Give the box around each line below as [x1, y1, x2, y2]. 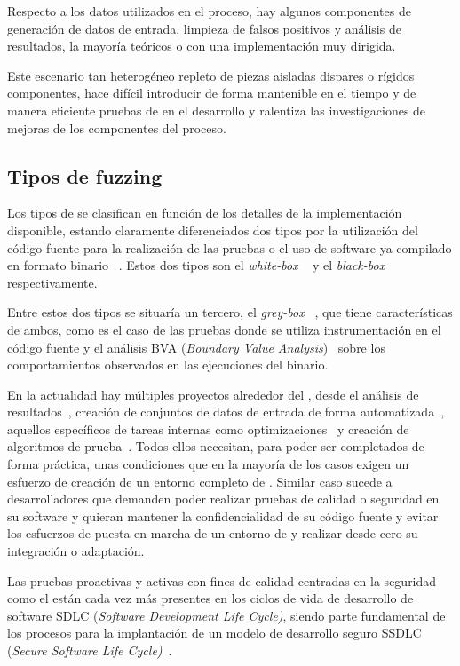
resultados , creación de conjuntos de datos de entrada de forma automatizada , [7, 402, 445, 421]
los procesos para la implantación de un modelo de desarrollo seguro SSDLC [7, 623, 422, 642]
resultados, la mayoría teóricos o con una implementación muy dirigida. [7, 36, 396, 55]
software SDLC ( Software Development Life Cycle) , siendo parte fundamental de [7, 606, 446, 624]
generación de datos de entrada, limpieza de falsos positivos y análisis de [7, 19, 401, 37]
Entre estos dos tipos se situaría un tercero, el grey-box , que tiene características [7, 303, 453, 321]
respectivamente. [7, 273, 98, 291]
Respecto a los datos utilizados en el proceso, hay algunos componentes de [7, 2, 411, 20]
